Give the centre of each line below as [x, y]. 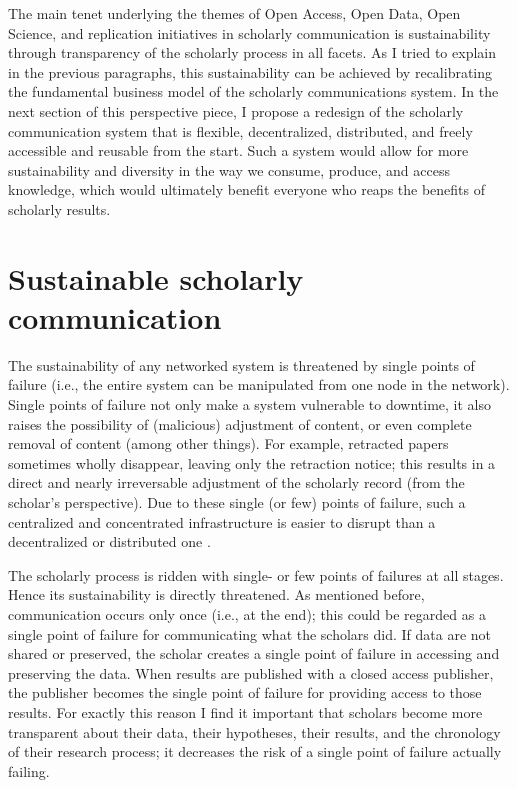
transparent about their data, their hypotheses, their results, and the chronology [254, 731]
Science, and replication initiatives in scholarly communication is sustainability [249, 32]
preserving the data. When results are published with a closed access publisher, [251, 672]
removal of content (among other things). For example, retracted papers [228, 443]
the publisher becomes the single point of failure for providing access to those [245, 692]
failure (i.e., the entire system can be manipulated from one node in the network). [259, 384]
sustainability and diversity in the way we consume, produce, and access [229, 169]
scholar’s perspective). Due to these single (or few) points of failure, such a [237, 502]
